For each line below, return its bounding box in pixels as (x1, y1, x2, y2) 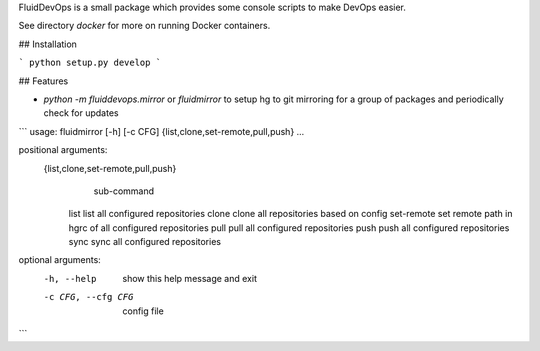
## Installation (18, 38, 77, 50)
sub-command (93, 185, 155, 197)
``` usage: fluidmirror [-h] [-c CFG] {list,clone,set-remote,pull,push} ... (18, 125, 305, 137)
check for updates (43, 107, 119, 119)
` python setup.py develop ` (18, 57, 162, 69)
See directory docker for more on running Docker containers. (18, 20, 271, 32)
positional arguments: (18, 144, 108, 156)
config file (122, 305, 164, 317)
